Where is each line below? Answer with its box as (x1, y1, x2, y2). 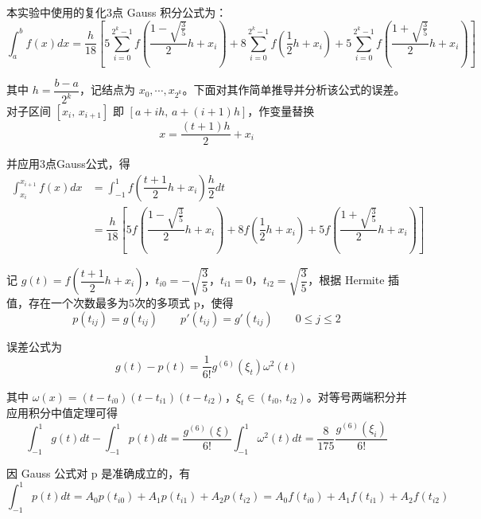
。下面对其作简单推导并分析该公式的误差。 (182, 81, 405, 98)
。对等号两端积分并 (306, 388, 407, 404)
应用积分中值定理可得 (6, 404, 118, 421)
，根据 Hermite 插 (308, 271, 400, 288)
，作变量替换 (247, 103, 315, 119)
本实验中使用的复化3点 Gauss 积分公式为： (6, 4, 227, 20)
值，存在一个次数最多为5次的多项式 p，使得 (6, 295, 234, 311)
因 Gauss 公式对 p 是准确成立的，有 (6, 465, 191, 482)
